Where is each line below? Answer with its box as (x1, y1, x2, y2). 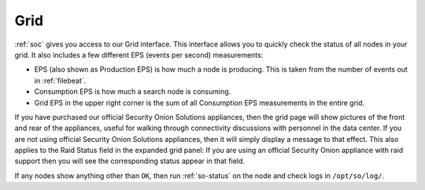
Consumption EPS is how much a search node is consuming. (34, 87, 231, 96)
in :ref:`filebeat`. (34, 76, 87, 85)
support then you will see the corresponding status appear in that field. (14, 156, 246, 166)
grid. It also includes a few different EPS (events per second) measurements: (14, 50, 264, 59)
